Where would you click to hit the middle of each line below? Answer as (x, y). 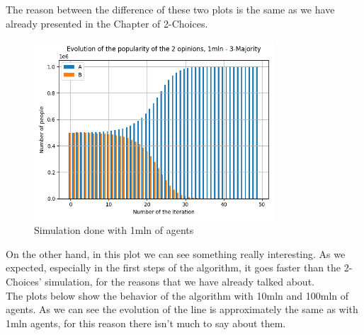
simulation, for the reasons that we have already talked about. (180, 281)
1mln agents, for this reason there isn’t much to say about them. (146, 323)
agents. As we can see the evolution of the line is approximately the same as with (182, 309)
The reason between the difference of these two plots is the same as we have (170, 9)
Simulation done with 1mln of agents (114, 230)
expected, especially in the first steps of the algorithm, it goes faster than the (174, 268)
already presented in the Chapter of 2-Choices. (107, 23)
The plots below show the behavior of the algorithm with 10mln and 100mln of (177, 295)
